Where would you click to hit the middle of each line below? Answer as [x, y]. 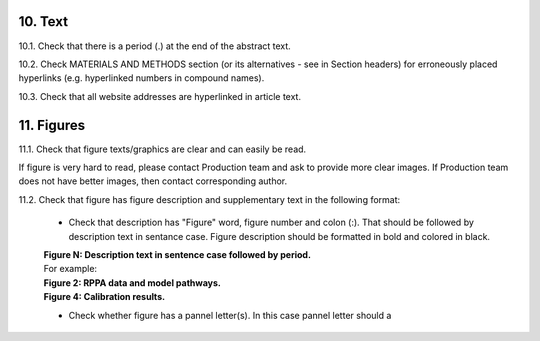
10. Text [43, 21]
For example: [70, 269]
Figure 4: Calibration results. [104, 297]
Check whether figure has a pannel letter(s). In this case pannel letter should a [230, 315]
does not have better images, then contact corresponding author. [153, 181]
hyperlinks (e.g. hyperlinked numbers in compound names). [141, 78]
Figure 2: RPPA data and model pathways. [132, 282]
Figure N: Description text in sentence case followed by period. [177, 254]
